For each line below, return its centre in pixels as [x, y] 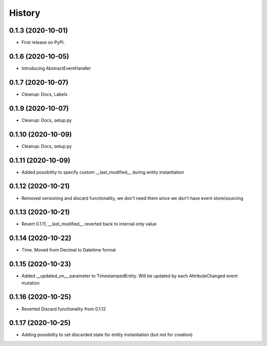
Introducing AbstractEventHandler [56, 68]
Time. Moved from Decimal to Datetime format [69, 250]
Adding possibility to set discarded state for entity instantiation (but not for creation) [107, 335]
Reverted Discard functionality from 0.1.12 [64, 309]
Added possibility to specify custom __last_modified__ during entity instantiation [103, 172]
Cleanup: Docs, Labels [44, 94]
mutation [30, 283]
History [25, 13]
